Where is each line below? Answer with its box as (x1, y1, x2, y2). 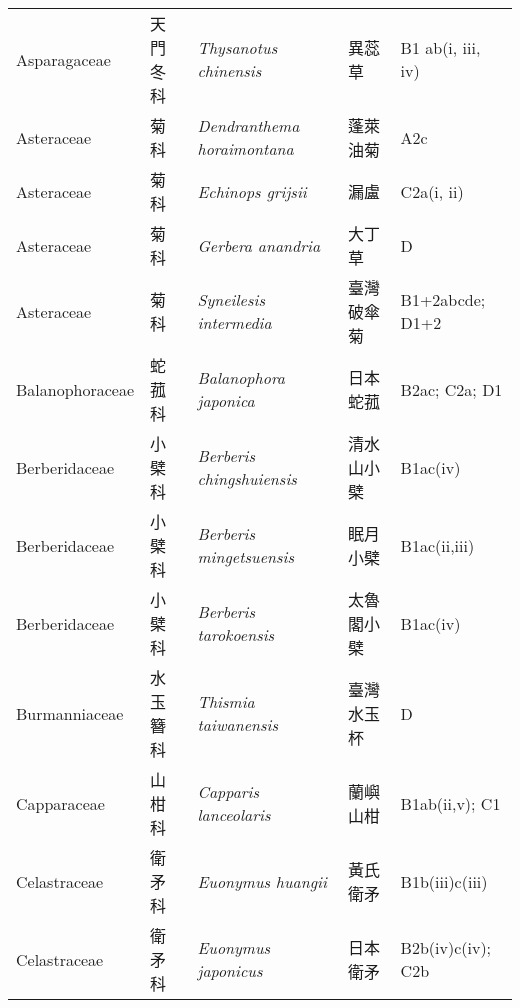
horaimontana (197, 137, 294, 160)
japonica (197, 389, 255, 412)
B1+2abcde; (400, 288, 486, 311)
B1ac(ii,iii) (400, 533, 475, 557)
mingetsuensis (197, 545, 294, 568)
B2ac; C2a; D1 (400, 377, 503, 401)
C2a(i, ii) (400, 179, 464, 203)
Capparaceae (16, 791, 105, 815)
